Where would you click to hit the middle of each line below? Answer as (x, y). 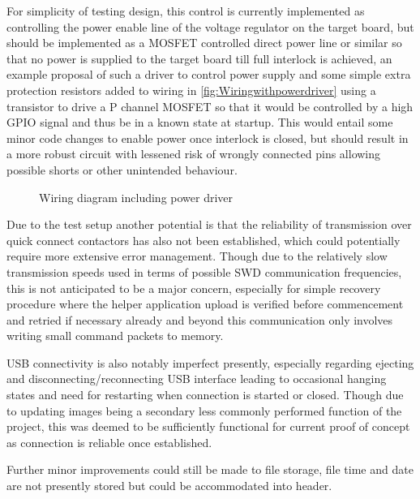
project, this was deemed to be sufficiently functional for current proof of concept (208, 426)
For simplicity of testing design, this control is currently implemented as (186, 11)
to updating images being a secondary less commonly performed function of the (204, 410)
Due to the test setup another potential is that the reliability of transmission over (209, 224)
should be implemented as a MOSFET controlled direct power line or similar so (204, 43)
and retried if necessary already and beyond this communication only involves (200, 319)
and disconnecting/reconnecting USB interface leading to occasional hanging (197, 379)
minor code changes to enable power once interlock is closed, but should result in (208, 138)
